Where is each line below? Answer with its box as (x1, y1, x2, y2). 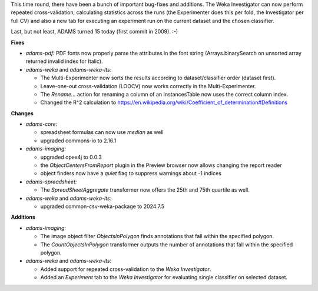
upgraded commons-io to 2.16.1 (40, 137, 117, 144)
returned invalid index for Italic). (25, 58, 103, 65)
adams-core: (25, 121, 58, 128)
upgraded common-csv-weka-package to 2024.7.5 (40, 203, 165, 210)
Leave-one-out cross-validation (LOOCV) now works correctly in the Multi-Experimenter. (40, 82, 256, 89)
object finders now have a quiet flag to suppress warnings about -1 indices (40, 170, 222, 177)
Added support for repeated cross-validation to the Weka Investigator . (40, 265, 211, 273)
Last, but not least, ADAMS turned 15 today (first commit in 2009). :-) (11, 28, 178, 35)
